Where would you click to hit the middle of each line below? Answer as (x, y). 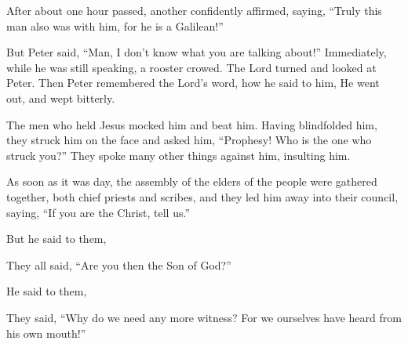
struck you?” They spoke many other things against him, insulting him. (178, 155)
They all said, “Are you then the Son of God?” (119, 264)
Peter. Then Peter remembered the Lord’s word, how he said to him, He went (193, 83)
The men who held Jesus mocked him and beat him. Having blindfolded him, (192, 124)
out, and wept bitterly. (61, 98)
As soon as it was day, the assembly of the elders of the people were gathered (192, 181)
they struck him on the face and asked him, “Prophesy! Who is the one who (189, 140)
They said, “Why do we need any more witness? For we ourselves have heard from (204, 317)
